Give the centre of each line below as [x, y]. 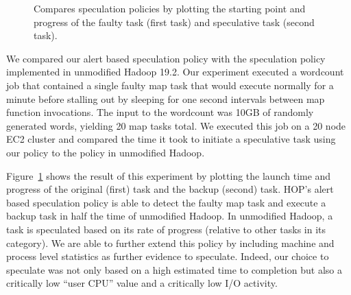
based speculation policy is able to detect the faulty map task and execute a [166, 202]
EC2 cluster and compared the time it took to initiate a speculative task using [171, 139]
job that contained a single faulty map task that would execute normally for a [170, 85]
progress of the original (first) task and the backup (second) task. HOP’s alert [170, 189]
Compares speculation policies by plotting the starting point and [170, 8]
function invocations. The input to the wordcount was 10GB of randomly [160, 112]
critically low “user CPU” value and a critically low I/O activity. [142, 283]
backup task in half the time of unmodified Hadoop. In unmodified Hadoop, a [170, 216]
